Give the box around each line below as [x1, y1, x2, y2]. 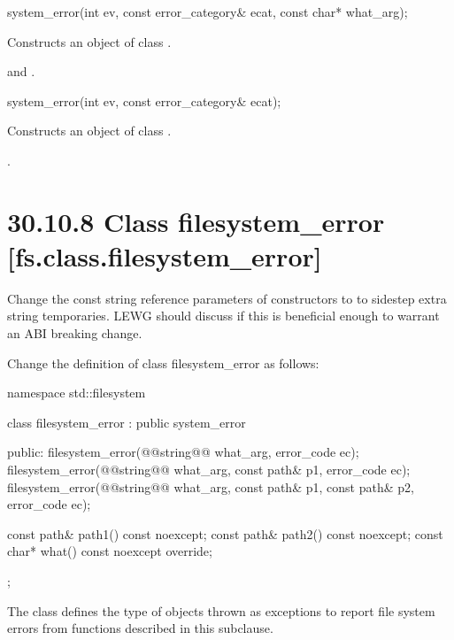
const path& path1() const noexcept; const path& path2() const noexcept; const [7, 524, 443, 543]
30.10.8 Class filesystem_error [7, 203, 385, 239]
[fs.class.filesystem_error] [7, 237, 322, 274]
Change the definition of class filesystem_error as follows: [7, 353, 319, 372]
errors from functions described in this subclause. [7, 619, 273, 637]
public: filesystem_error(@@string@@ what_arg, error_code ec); [7, 443, 359, 461]
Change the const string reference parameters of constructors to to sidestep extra [7, 289, 447, 307]
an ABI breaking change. [7, 324, 142, 343]
